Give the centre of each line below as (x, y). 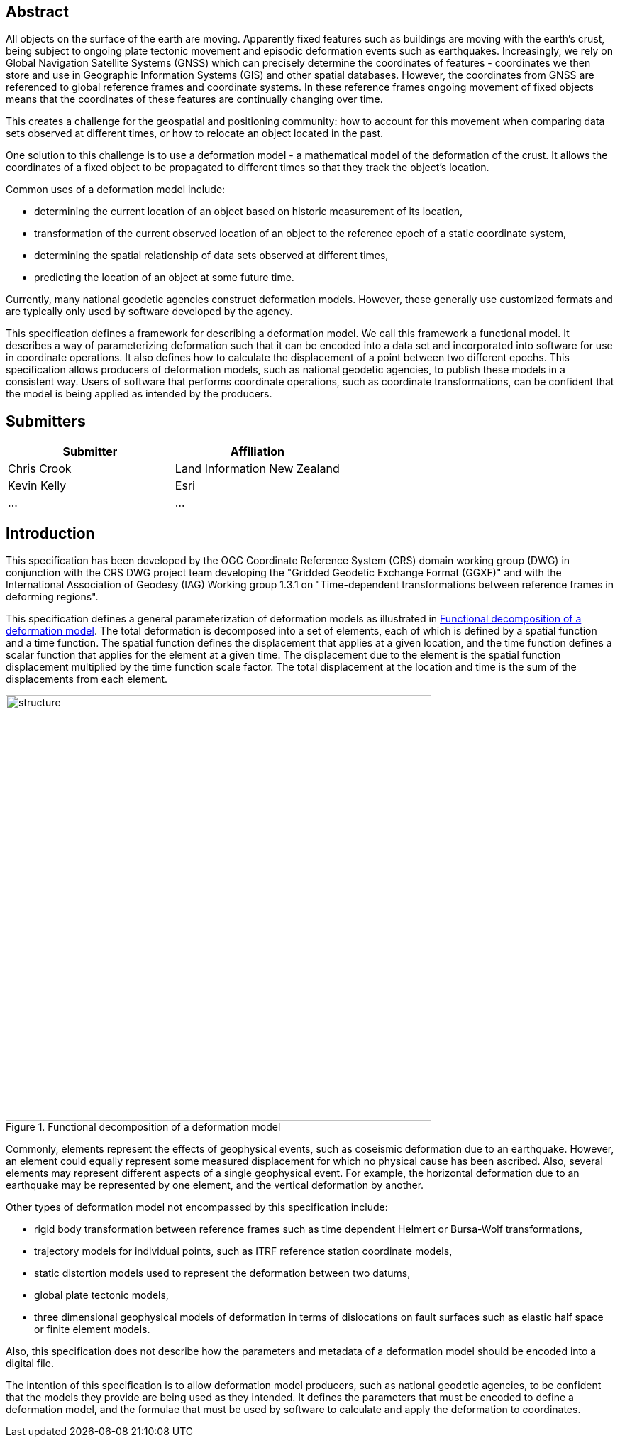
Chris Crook (40, 469)
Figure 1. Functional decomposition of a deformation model (143, 1127)
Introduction (50, 533)
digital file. (30, 1364)
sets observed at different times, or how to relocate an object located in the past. (195, 133)
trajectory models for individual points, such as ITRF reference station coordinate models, (243, 1251)
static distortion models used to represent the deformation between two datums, (222, 1273)
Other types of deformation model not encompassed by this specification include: (197, 1207)
